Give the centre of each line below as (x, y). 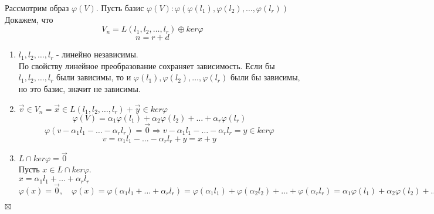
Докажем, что (29, 19)
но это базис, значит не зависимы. (79, 88)
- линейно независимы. (97, 54)
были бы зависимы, (265, 77)
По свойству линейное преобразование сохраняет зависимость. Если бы (147, 65)
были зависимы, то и (94, 77)
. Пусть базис (120, 8)
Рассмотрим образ (37, 8)
